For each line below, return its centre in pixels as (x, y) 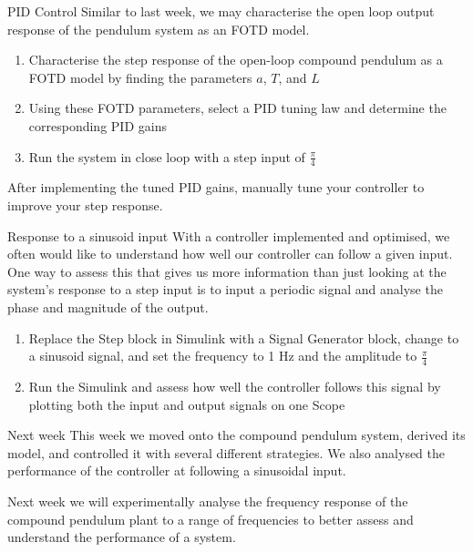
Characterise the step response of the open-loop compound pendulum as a (236, 60)
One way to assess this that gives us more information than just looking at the (227, 271)
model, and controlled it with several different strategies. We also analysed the (226, 452)
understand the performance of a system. (122, 537)
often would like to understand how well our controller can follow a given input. (230, 254)
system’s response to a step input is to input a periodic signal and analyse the (225, 289)
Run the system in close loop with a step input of (167, 156)
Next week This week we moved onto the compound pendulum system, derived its (236, 435)
